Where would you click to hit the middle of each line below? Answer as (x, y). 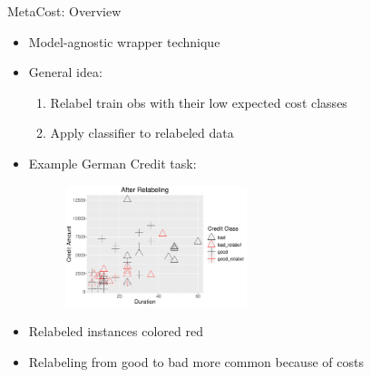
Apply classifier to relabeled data (142, 133)
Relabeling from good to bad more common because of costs (196, 362)
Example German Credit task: (112, 163)
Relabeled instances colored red (116, 331)
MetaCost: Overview (64, 11)
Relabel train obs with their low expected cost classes (199, 102)
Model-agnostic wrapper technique (124, 41)
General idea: (65, 72)
